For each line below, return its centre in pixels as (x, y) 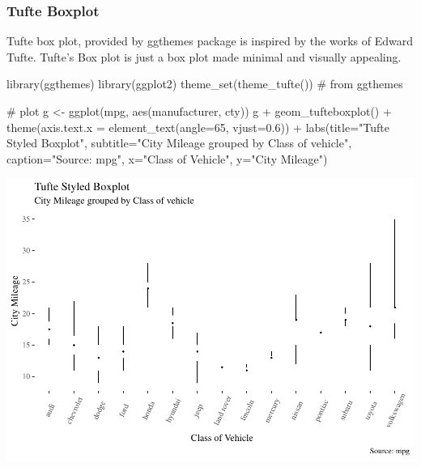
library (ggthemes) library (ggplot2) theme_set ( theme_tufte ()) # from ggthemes (205, 84)
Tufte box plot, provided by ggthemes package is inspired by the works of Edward (210, 41)
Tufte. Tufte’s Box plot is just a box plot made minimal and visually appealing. (204, 56)
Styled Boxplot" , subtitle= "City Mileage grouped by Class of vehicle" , (179, 143)
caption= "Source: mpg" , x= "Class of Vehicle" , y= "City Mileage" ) (167, 158)
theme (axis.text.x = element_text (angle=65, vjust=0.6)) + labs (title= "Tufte (198, 127)
